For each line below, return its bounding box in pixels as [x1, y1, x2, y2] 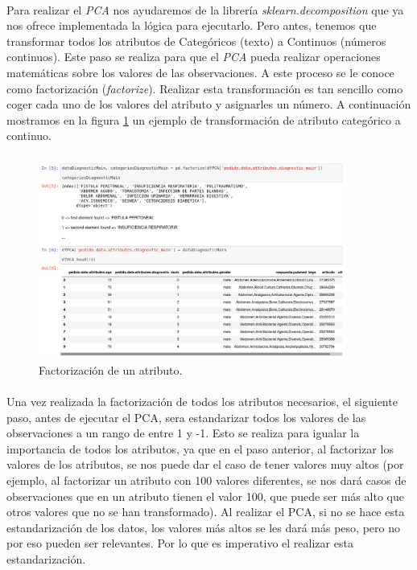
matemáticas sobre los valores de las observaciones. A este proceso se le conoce [6, 64, 394, 80]
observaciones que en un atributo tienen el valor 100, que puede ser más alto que [6, 487, 404, 504]
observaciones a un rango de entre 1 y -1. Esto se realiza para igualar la [6, 424, 360, 441]
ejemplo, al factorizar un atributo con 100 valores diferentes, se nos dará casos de [6, 472, 407, 489]
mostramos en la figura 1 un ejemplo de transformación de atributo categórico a [6, 111, 401, 128]
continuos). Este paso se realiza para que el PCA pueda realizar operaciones [6, 48, 381, 65]
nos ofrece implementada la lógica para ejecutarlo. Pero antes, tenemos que [6, 17, 377, 34]
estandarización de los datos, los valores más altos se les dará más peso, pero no [6, 519, 400, 535]
